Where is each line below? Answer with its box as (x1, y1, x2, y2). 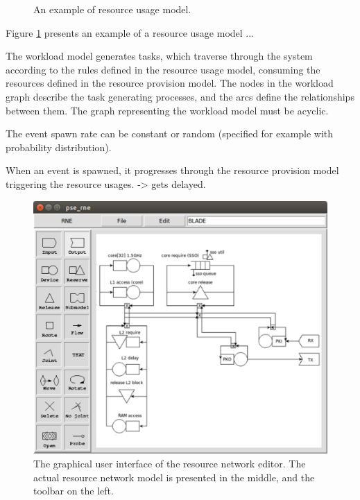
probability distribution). (6, 139, 112, 154)
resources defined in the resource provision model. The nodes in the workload (6, 76, 334, 90)
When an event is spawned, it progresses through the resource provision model (6, 163, 339, 178)
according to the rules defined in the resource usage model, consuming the (6, 62, 320, 76)
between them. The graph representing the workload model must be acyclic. (6, 103, 329, 117)
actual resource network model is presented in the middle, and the (33, 469, 315, 484)
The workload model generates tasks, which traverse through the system (6, 49, 313, 63)
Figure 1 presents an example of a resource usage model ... (6, 25, 255, 40)
